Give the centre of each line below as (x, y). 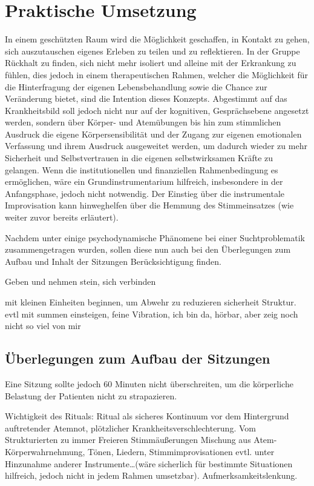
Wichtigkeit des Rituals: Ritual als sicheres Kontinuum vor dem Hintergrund (147, 416)
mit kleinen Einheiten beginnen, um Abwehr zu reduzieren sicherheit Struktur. (151, 302)
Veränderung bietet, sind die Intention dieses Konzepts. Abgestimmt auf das (146, 98)
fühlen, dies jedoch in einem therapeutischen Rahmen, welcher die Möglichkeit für (156, 74)
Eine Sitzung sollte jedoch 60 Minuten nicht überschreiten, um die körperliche (149, 383)
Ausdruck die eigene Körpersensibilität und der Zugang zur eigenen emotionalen (153, 134)
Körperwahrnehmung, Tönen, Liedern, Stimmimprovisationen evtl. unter (140, 451)
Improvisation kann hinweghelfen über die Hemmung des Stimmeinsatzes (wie (149, 205)
